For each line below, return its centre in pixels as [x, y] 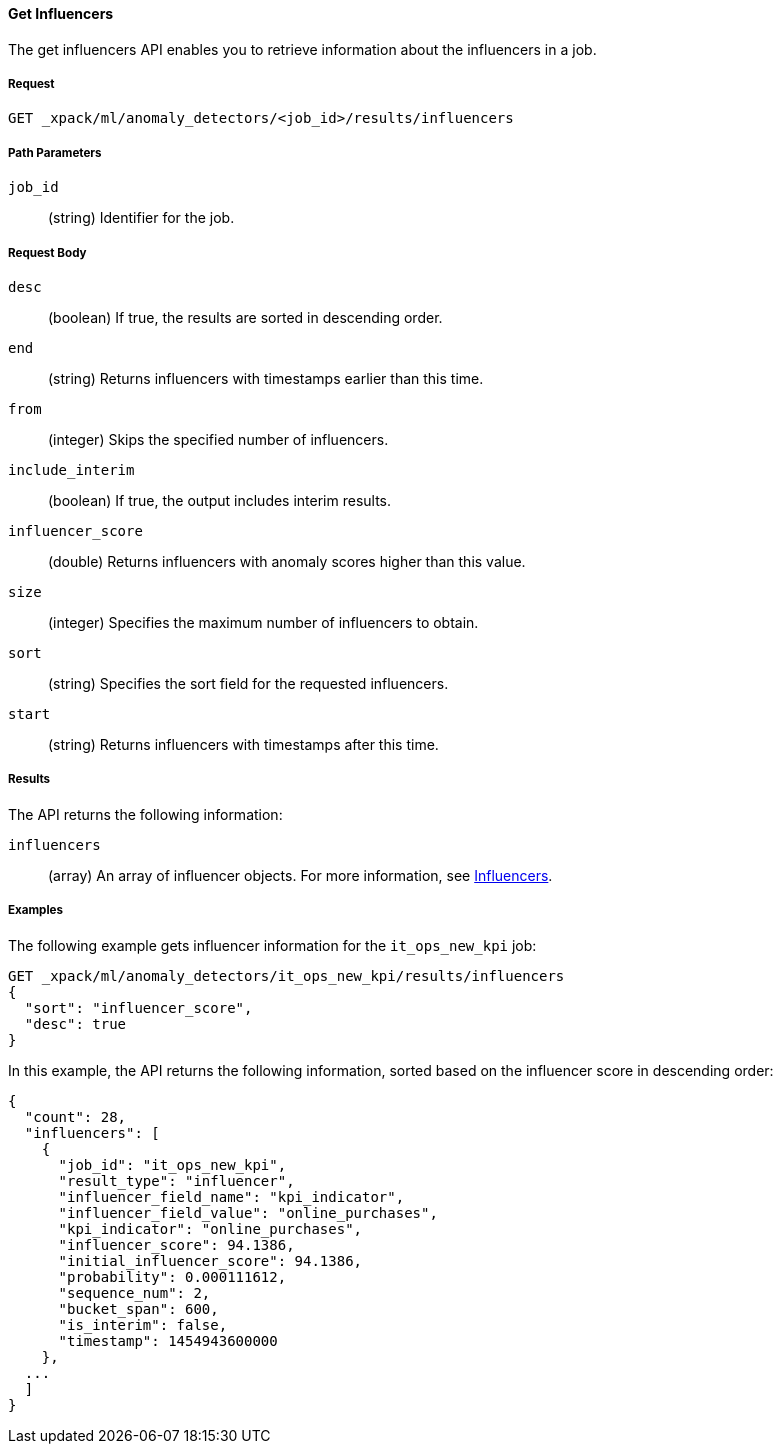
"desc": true [75, 1023]
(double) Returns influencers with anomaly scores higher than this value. [287, 561]
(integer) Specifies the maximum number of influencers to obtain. [263, 622]
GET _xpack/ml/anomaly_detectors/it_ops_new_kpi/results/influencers [286, 975]
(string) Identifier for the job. [141, 218]
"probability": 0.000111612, [172, 1276]
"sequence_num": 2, [134, 1292]
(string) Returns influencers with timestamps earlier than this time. [266, 378]
